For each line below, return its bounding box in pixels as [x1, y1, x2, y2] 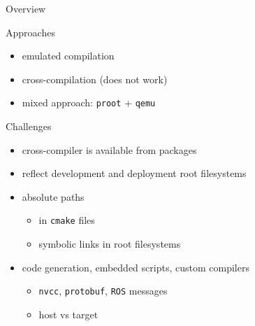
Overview [6, 1, 46, 15]
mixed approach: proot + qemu [22, 95, 156, 110]
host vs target [38, 306, 99, 321]
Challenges [6, 119, 52, 134]
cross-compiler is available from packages [22, 142, 197, 157]
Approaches [6, 24, 55, 39]
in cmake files [38, 213, 95, 227]
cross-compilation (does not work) [22, 71, 168, 86]
